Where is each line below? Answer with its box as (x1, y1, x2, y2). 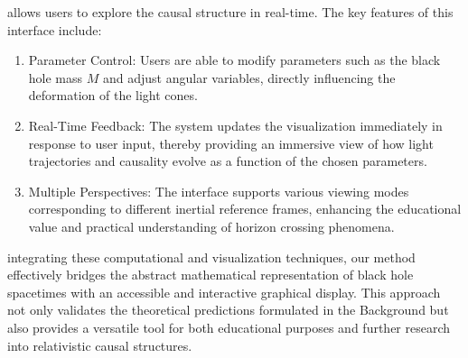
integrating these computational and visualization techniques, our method (7, 247, 416, 266)
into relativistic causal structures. (7, 335, 192, 354)
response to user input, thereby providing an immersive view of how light (28, 133, 434, 152)
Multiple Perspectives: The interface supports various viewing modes (28, 181, 409, 200)
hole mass (28, 68, 83, 87)
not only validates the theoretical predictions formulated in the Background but (7, 300, 449, 319)
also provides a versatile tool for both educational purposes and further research (7, 317, 451, 336)
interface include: (7, 20, 102, 39)
